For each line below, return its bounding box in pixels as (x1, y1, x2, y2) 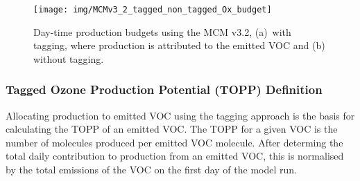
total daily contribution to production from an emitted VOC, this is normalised (6, 149, 344, 163)
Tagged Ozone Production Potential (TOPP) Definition (6, 81, 323, 98)
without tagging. (33, 51, 104, 66)
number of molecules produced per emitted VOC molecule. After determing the (6, 135, 343, 149)
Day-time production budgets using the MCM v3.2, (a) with (33, 24, 291, 39)
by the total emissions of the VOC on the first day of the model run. (6, 162, 297, 177)
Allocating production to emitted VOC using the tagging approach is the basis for (6, 108, 355, 122)
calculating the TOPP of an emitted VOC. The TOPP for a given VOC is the (6, 122, 338, 136)
